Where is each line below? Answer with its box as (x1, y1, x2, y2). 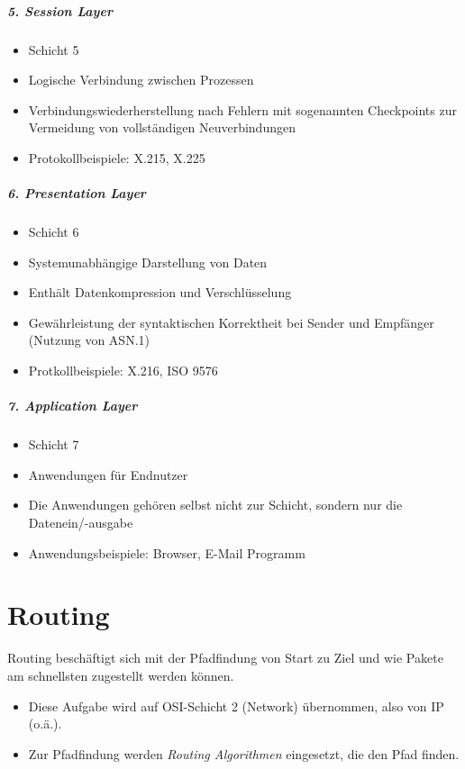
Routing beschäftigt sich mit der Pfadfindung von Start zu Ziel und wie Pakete (7, 648, 443, 667)
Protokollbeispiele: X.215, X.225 (28, 148, 205, 167)
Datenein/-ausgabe (28, 513, 133, 531)
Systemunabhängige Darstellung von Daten (28, 252, 268, 271)
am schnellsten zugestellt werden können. (7, 665, 234, 684)
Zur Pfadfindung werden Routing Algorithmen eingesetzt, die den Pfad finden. (28, 744, 460, 763)
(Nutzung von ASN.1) (28, 330, 150, 349)
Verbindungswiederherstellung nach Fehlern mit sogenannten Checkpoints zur (28, 100, 457, 119)
